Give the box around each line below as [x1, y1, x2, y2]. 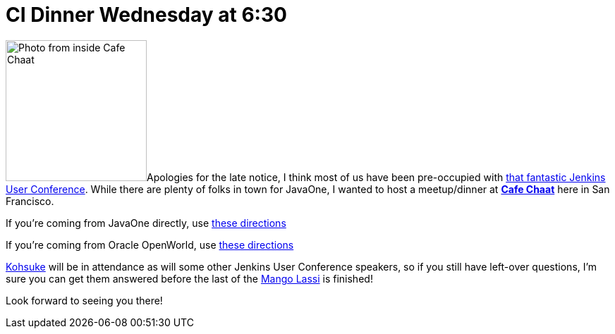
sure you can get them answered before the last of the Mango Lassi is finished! [6, 272, 373, 285]
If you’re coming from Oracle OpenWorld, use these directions [6, 238, 294, 251]
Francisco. [6, 194, 54, 207]
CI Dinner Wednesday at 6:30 [6, 3, 287, 27]
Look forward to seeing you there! [6, 294, 163, 307]
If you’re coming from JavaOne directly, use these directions [6, 216, 286, 229]
